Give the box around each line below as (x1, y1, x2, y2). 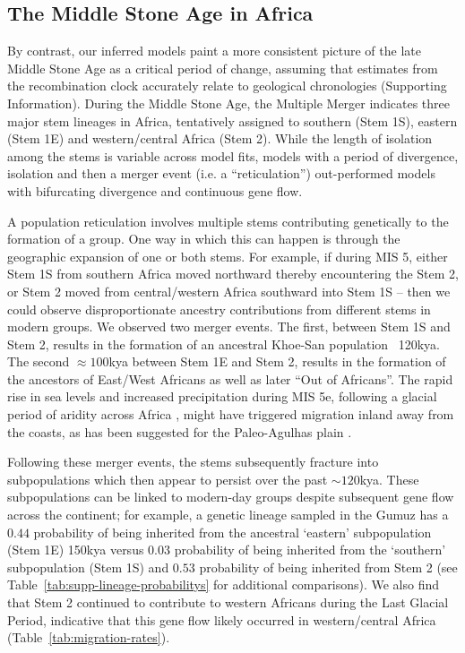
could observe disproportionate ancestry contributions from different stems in (7, 299, 431, 318)
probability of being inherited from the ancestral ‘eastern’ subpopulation (33, 522, 432, 541)
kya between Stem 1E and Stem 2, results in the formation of (108, 352, 446, 371)
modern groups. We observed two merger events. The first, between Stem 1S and (7, 317, 451, 336)
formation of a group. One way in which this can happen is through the (7, 229, 400, 248)
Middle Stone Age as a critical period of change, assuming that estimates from (7, 58, 438, 77)
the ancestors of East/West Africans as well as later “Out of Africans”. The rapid (7, 369, 453, 388)
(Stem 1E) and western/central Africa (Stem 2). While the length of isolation (7, 129, 433, 148)
